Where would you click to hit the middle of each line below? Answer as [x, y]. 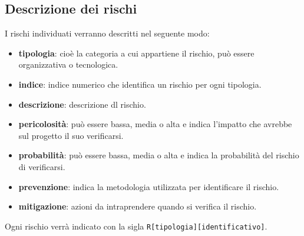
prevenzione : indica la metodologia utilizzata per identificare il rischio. [149, 186]
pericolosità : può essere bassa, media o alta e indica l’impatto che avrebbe [155, 124]
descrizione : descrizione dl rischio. [82, 104]
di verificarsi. [42, 166]
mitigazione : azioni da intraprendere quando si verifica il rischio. [138, 206]
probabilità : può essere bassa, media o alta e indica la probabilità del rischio [159, 155]
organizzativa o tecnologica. [68, 64]
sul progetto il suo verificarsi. [71, 135]
